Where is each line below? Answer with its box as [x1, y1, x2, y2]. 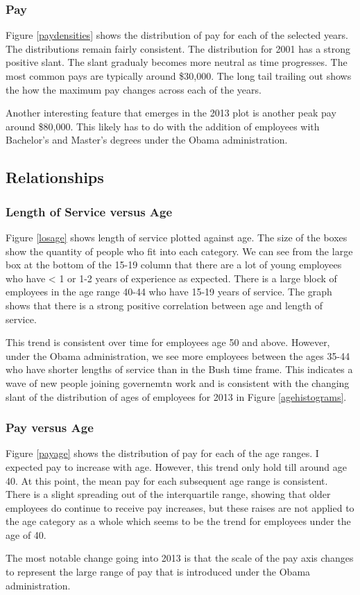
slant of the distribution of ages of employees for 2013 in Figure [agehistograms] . [6, 389, 347, 404]
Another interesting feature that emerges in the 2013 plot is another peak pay [6, 105, 336, 120]
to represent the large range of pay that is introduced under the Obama [6, 564, 311, 579]
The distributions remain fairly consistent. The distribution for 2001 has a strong [6, 41, 351, 55]
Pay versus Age [6, 419, 94, 436]
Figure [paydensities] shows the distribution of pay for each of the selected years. [6, 28, 349, 42]
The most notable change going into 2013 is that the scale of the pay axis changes [6, 551, 354, 565]
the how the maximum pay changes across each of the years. [6, 82, 262, 96]
